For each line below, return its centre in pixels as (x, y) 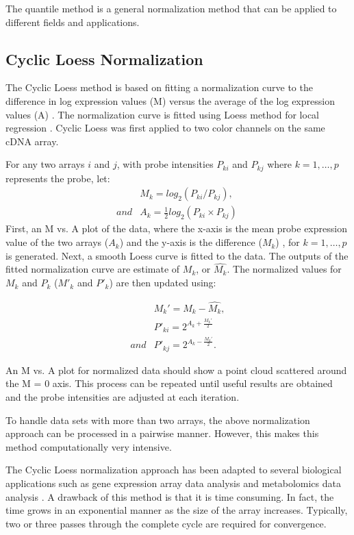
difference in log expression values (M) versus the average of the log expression (170, 100)
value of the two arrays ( (57, 242)
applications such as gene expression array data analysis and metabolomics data (173, 483)
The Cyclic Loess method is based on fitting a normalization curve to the (159, 87)
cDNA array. (32, 141)
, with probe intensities (165, 164)
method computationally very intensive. (89, 446)
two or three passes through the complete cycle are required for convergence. (166, 523)
